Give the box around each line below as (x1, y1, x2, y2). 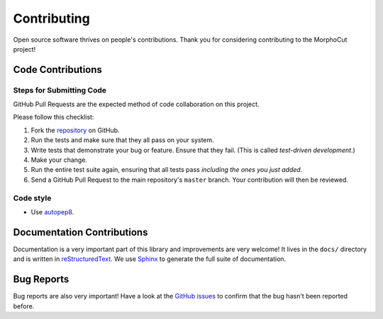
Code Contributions (13, 64, 103, 76)
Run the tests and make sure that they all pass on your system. (30, 136, 214, 144)
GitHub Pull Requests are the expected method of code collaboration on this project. (13, 100, 260, 109)
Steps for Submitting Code (13, 85, 106, 95)
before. (13, 301, 35, 311)
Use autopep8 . (30, 207, 74, 216)
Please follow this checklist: (13, 113, 94, 122)
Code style (13, 193, 52, 203)
